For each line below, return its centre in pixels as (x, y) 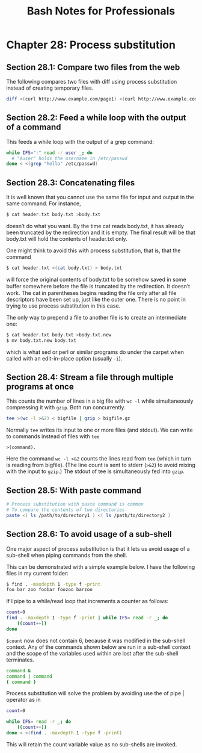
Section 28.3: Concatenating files (71, 183)
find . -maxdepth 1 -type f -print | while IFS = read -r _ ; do (87, 618)
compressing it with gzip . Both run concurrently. (66, 407)
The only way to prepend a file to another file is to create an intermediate (96, 317)
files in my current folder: (38, 573)
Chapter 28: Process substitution (91, 45)
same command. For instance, (44, 203)
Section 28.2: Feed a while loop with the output (96, 118)
